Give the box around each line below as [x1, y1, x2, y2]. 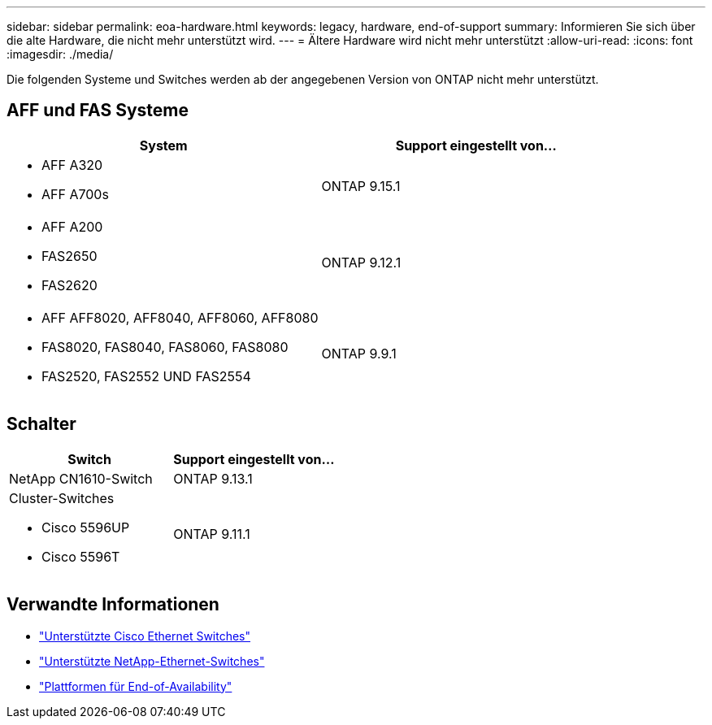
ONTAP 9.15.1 [321, 177, 401, 194]
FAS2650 [41, 247, 98, 264]
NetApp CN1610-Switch [9, 470, 153, 487]
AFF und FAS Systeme [7, 100, 189, 121]
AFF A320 [41, 156, 103, 173]
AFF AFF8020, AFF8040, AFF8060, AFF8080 [41, 309, 319, 326]
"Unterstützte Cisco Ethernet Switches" [39, 628, 251, 643]
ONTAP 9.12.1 [321, 254, 402, 271]
